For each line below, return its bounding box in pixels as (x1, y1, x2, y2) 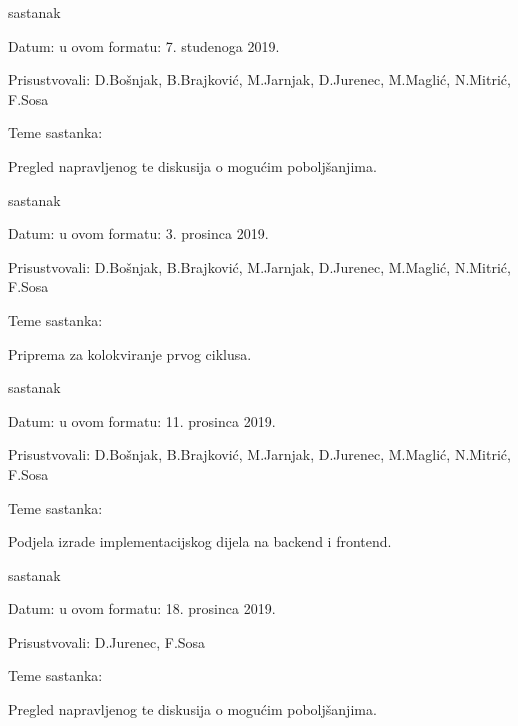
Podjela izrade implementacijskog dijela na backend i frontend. (8, 531, 392, 552)
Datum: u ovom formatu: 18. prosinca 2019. (8, 598, 276, 619)
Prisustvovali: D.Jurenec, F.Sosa (8, 631, 206, 652)
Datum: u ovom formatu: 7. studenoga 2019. (8, 35, 280, 56)
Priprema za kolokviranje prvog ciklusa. (8, 343, 252, 364)
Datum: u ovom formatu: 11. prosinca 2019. (8, 410, 276, 431)
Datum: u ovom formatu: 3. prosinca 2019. (8, 223, 269, 244)
